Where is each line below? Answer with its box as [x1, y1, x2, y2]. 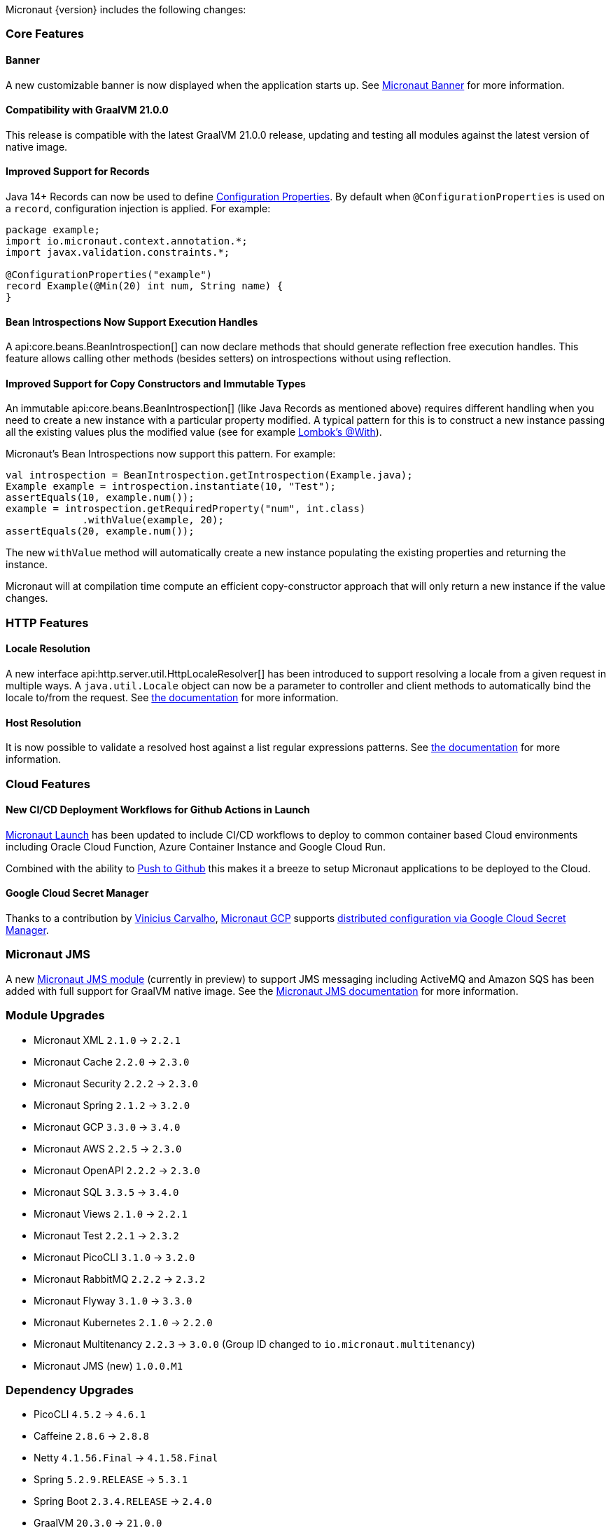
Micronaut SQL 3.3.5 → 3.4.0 [34, 1185, 179, 1198]
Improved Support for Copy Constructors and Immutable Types [6, 377, 306, 390]
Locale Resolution [6, 642, 90, 655]
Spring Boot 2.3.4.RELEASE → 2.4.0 [34, 1495, 212, 1508]
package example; [6, 224, 100, 236]
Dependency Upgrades [6, 1382, 134, 1397]
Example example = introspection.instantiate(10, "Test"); [6, 481, 337, 493]
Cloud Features [6, 776, 90, 791]
